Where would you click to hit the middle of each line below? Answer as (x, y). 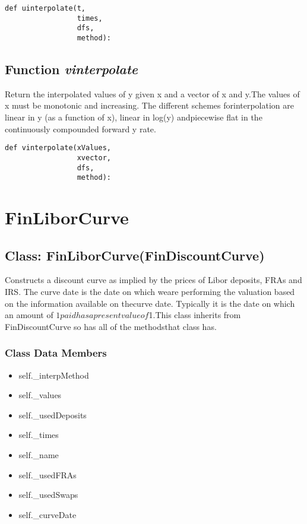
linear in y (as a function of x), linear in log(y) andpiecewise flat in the (134, 117)
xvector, (94, 158)
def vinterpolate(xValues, (58, 148)
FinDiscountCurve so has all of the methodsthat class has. (111, 326)
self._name (39, 454)
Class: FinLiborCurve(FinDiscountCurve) (135, 255)
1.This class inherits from (195, 315)
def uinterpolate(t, (45, 8)
